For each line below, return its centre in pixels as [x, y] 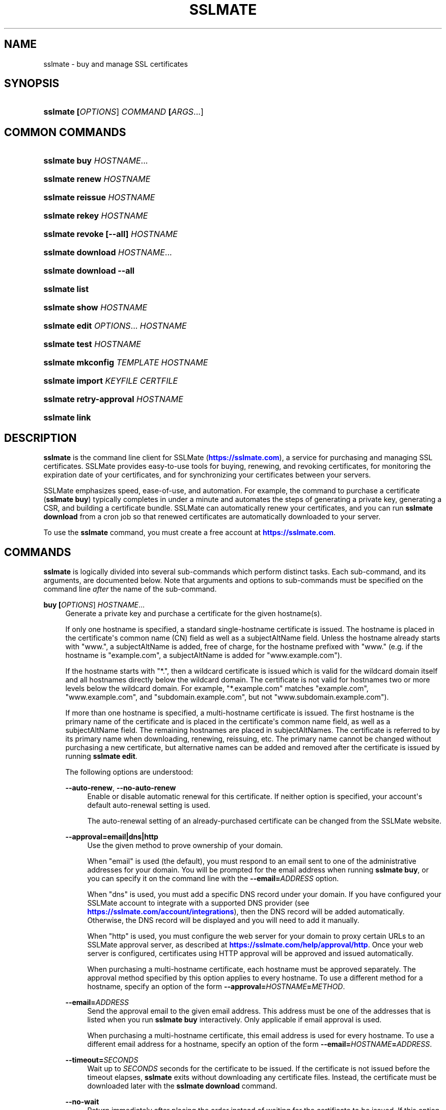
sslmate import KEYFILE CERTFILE [111, 381]
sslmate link [67, 418]
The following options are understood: [129, 772]
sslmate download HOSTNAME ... [108, 253]
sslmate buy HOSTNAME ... [96, 161]
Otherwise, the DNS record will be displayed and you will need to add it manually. [223, 920]
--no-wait [82, 1101]
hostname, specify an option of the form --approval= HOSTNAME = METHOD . [216, 986]
